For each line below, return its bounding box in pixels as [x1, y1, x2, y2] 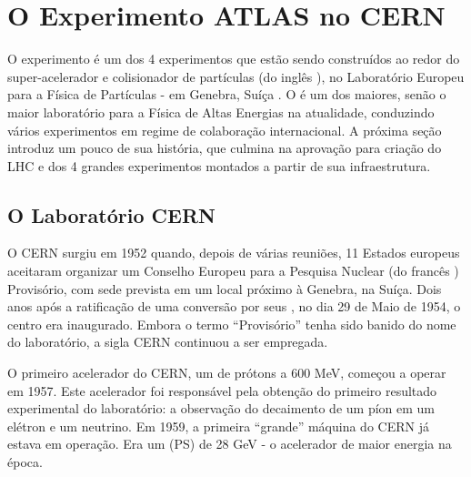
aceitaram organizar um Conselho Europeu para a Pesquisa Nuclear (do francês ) [7, 261, 459, 280]
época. [7, 452, 43, 472]
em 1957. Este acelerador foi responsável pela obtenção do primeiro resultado [7, 381, 437, 400]
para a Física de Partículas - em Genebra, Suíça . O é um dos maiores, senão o [7, 85, 446, 104]
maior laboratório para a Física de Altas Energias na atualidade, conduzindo [7, 102, 435, 121]
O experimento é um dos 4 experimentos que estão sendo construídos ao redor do [7, 49, 460, 68]
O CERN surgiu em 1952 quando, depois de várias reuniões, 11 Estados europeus [7, 243, 460, 262]
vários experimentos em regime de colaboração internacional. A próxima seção [7, 120, 442, 139]
